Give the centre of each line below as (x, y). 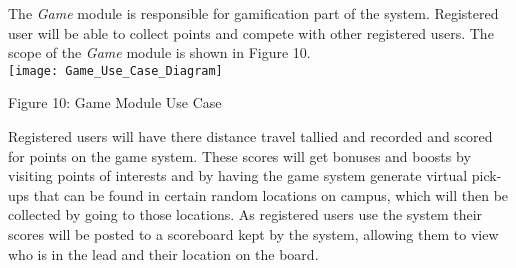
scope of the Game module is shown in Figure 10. (159, 52)
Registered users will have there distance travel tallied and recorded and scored (250, 136)
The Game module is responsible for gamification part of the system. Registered (253, 13)
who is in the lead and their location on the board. (163, 253)
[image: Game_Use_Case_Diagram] (115, 70)
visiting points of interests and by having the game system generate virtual (238, 175)
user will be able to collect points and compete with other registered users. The (251, 32)
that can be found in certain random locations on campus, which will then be (271, 194)
